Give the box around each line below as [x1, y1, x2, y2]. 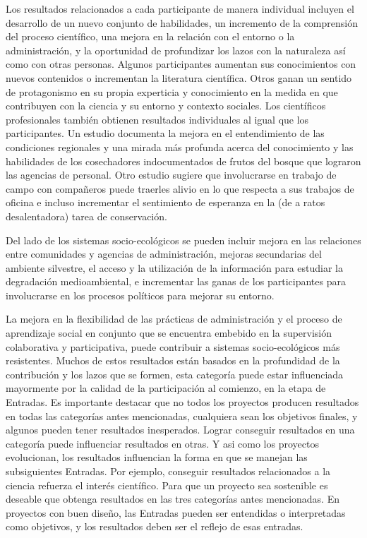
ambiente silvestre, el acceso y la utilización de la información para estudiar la [6, 260, 343, 275]
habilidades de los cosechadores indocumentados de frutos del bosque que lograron [6, 153, 361, 168]
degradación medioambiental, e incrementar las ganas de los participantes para [6, 274, 346, 289]
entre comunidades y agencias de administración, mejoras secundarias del [6, 246, 322, 261]
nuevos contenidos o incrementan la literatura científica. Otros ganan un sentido [6, 70, 352, 85]
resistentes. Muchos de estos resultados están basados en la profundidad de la [6, 353, 340, 368]
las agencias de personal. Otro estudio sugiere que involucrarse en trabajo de [6, 167, 337, 182]
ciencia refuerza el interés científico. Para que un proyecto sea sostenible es [6, 477, 328, 492]
